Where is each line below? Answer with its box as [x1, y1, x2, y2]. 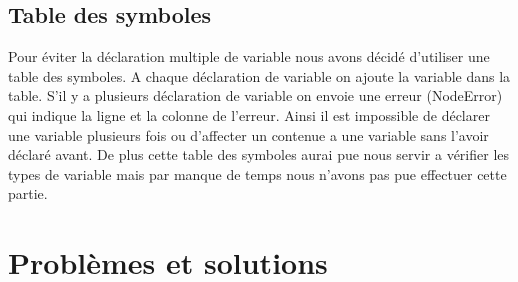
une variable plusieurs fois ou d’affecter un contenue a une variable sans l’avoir [8, 124, 489, 145]
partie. [8, 183, 48, 204]
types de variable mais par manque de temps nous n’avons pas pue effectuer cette [8, 163, 507, 184]
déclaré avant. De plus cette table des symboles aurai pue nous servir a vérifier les [8, 144, 510, 165]
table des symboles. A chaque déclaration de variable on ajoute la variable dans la [8, 65, 511, 86]
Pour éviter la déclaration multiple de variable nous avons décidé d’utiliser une [8, 46, 490, 67]
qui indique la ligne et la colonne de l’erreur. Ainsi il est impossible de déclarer [8, 104, 490, 125]
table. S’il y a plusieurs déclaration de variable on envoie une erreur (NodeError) [8, 85, 503, 106]
